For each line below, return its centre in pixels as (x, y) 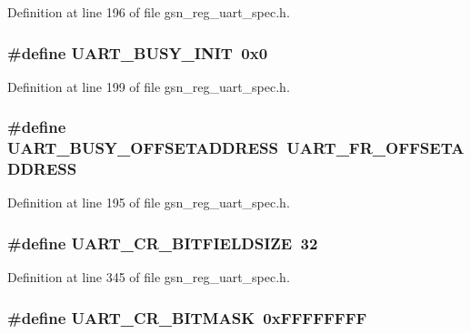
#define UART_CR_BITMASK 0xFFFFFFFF (187, 317)
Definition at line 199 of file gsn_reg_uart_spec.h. (149, 86)
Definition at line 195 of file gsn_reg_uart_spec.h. (149, 202)
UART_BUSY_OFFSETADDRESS (143, 148)
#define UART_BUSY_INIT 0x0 (138, 52)
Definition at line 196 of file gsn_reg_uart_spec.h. (149, 12)
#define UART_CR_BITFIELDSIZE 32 (163, 243)
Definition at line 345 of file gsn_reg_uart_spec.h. (149, 277)
